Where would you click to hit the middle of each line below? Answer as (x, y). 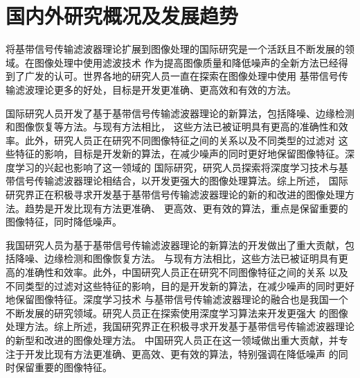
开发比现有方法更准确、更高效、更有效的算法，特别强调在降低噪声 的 (181, 353)
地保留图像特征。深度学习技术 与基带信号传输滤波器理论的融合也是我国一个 (177, 299)
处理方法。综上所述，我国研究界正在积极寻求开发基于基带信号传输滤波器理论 (180, 326)
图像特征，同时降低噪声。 (64, 222)
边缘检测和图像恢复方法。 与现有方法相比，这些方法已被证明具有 (191, 258)
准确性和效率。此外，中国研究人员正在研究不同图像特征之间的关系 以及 (186, 272)
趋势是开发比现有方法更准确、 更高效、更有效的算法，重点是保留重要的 (186, 208)
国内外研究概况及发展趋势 (122, 16)
